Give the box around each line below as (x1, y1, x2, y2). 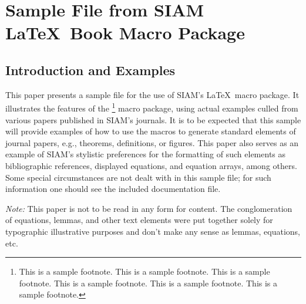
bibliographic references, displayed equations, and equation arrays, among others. (5, 159, 297, 171)
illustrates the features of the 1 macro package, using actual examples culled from (5, 100, 298, 114)
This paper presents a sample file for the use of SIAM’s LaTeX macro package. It (5, 88, 300, 100)
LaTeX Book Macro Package (5, 21, 245, 45)
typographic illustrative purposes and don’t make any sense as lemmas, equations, (5, 225, 301, 237)
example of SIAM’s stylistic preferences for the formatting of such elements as (5, 148, 286, 160)
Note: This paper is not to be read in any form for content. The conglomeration (5, 202, 292, 214)
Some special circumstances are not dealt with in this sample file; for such (5, 171, 271, 183)
